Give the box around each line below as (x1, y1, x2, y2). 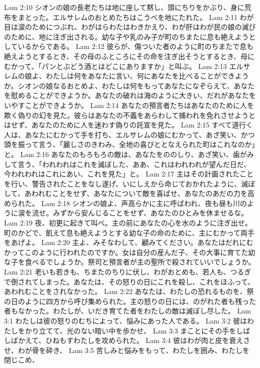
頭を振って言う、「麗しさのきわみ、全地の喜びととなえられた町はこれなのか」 (4, 139, 255, 149)
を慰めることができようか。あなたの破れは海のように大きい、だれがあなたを (4, 90, 256, 100)
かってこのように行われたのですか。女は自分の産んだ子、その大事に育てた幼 (4, 246, 255, 257)
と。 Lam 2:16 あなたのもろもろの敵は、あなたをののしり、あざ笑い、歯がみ (4, 148, 254, 159)
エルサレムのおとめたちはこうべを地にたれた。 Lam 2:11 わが (52, 11, 254, 22)
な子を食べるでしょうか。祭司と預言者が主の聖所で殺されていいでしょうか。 (4, 256, 255, 267)
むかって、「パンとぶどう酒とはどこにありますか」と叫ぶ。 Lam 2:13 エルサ (4, 60, 250, 71)
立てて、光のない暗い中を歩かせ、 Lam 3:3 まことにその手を (38, 325, 236, 335)
